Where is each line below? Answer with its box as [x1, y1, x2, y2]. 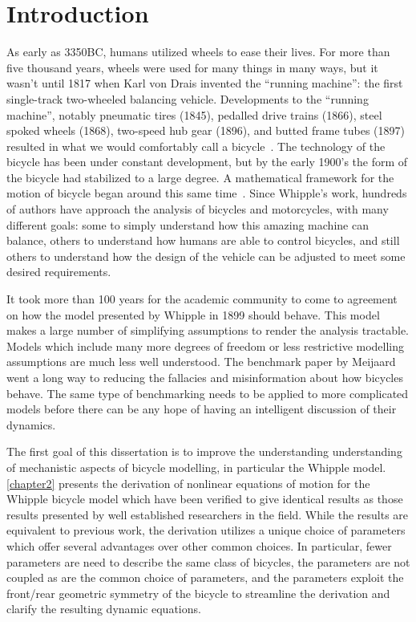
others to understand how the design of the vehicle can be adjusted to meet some [6, 247, 406, 264]
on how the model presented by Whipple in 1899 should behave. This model [6, 306, 380, 323]
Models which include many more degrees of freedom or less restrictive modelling [6, 337, 405, 354]
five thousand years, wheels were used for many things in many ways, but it [6, 59, 378, 75]
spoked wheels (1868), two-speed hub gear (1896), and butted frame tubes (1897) [6, 122, 405, 139]
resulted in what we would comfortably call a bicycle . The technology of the [6, 137, 386, 154]
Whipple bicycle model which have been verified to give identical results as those [6, 490, 403, 507]
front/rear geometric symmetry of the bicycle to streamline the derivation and [6, 584, 390, 601]
